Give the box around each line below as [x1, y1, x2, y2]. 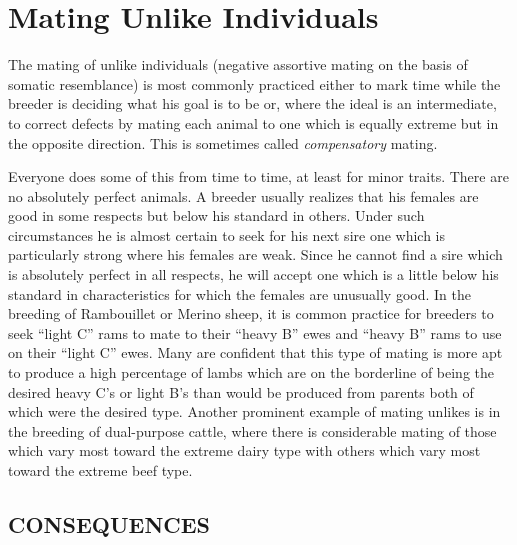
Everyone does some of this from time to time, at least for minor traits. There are [8, 166, 509, 187]
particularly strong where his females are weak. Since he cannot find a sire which [8, 244, 503, 265]
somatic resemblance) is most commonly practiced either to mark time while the [8, 73, 501, 94]
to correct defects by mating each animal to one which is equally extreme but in [8, 112, 499, 133]
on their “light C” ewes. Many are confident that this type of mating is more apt [8, 342, 503, 363]
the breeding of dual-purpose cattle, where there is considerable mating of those [8, 420, 497, 441]
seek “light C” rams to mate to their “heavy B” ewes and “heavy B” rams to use [8, 322, 502, 343]
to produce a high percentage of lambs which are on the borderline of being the [8, 362, 495, 383]
